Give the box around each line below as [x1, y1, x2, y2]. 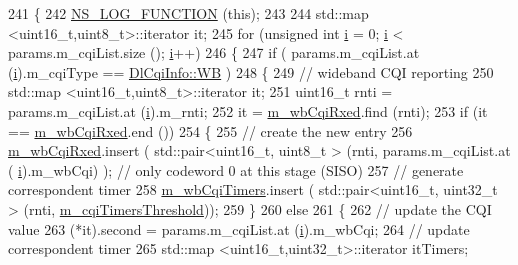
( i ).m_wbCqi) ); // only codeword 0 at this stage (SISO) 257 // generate [8, 159, 464, 180]
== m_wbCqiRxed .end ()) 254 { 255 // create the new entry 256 [8, 120, 413, 141]
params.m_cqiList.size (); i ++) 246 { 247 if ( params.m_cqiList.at [8, 42, 420, 63]
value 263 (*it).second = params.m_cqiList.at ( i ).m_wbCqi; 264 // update [8, 218, 470, 239]
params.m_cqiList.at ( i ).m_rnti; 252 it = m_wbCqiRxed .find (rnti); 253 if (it [8, 100, 488, 121]
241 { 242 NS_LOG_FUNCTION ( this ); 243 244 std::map [8, 3, 369, 23]
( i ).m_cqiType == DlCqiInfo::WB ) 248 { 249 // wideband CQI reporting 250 [8, 61, 494, 82]
